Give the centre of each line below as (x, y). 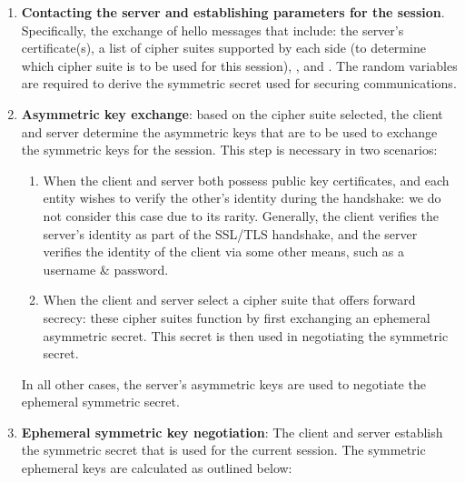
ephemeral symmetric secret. (100, 402)
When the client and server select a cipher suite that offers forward (229, 300)
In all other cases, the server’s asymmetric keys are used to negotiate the (223, 383)
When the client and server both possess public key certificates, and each (246, 180)
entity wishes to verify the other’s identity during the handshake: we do (242, 198)
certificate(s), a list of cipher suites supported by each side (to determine (223, 48)
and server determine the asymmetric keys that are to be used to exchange (229, 131)
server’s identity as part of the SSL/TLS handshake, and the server (230, 233)
